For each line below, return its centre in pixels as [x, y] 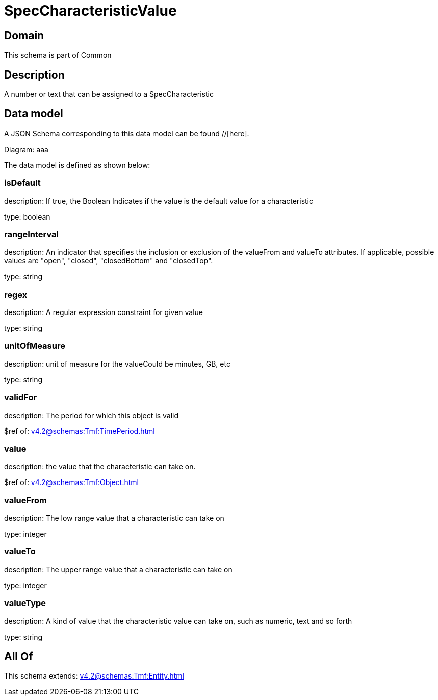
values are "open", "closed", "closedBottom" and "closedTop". [109, 261]
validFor [21, 397]
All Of [19, 657]
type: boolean [27, 216]
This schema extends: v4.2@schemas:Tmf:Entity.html [94, 676]
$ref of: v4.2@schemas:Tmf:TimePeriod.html [80, 431]
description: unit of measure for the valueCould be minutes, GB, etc [117, 364]
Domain [24, 35]
